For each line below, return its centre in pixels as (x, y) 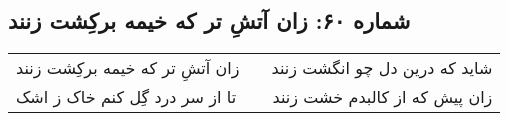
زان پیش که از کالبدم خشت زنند (382, 97)
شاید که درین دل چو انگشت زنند (382, 68)
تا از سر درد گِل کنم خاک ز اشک (126, 97)
